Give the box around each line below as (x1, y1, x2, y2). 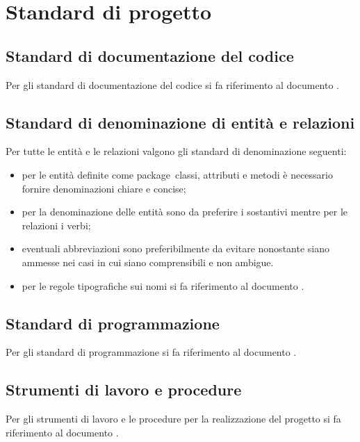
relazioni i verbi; (22, 218, 91, 232)
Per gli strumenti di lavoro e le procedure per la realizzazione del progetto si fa (6, 411, 341, 426)
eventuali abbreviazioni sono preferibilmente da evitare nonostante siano (22, 241, 329, 256)
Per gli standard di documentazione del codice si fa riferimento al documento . (6, 77, 340, 92)
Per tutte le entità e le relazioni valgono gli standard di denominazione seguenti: (6, 144, 347, 158)
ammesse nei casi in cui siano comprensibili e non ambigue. (22, 254, 274, 269)
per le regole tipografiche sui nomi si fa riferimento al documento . (22, 278, 304, 293)
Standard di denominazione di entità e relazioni (6, 111, 355, 133)
